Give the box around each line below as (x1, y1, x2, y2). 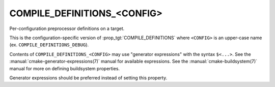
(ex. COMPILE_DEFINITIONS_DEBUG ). (9, 42, 89, 48)
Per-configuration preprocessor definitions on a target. (9, 25, 125, 32)
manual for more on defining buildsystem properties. (9, 65, 120, 71)
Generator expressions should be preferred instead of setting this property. (9, 74, 168, 81)
